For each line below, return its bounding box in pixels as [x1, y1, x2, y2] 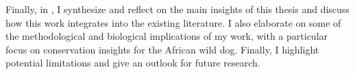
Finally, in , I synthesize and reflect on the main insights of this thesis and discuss [5, 2, 350, 16]
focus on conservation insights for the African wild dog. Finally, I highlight [5, 42, 319, 56]
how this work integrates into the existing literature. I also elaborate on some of [5, 15, 341, 29]
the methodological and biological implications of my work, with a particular [5, 29, 328, 43]
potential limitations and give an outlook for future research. [5, 56, 260, 70]
